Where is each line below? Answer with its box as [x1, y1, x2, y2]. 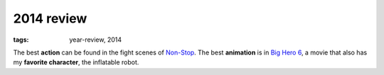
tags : [13, 35, 29, 44]
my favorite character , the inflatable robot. [13, 58, 139, 67]
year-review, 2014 [69, 35, 122, 44]
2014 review [13, 11, 87, 26]
